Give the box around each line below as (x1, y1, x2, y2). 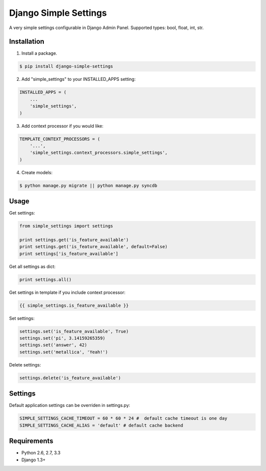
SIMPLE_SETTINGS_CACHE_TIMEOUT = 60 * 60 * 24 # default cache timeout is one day (19, 416, 228, 421)
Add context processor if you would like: (21, 123, 103, 129)
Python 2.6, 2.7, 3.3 (21, 450, 61, 456)
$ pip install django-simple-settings (19, 64, 113, 69)
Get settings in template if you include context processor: (9, 289, 126, 295)
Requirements (9, 437, 54, 445)
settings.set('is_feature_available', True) (19, 328, 129, 334)
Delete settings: (9, 362, 41, 367)
